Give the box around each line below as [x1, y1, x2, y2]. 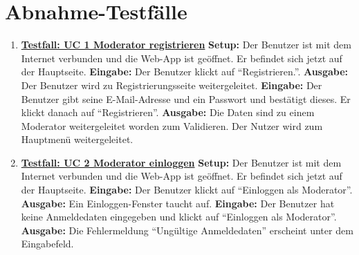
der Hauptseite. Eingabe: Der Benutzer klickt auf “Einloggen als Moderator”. [21, 182, 353, 197]
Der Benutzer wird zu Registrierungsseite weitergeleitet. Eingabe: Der [21, 77, 322, 92]
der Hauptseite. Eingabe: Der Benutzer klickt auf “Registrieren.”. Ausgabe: [21, 64, 349, 79]
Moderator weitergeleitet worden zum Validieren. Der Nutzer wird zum [21, 118, 323, 133]
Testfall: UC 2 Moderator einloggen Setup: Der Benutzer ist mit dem [21, 155, 342, 169]
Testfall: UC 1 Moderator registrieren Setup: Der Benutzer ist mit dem [21, 37, 351, 52]
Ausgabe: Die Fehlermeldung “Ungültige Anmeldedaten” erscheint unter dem [21, 223, 353, 237]
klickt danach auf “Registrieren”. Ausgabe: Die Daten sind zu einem [21, 105, 315, 120]
